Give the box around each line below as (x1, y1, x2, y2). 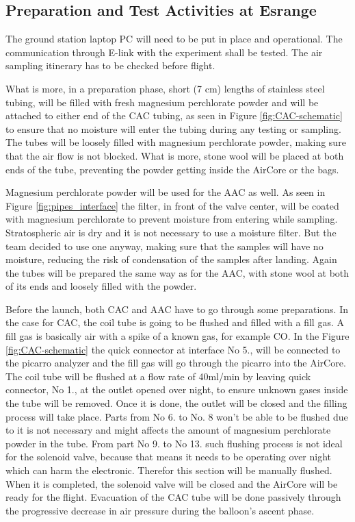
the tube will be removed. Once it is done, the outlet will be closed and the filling (5, 396, 347, 410)
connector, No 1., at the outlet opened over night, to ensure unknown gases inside (5, 382, 348, 397)
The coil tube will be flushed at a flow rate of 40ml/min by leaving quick (5, 369, 311, 383)
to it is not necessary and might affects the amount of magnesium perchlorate (5, 423, 331, 437)
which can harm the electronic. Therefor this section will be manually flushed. (5, 463, 332, 477)
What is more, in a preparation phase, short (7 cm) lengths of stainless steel (5, 81, 325, 95)
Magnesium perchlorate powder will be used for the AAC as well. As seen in (5, 185, 326, 199)
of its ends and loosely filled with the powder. (5, 279, 197, 293)
